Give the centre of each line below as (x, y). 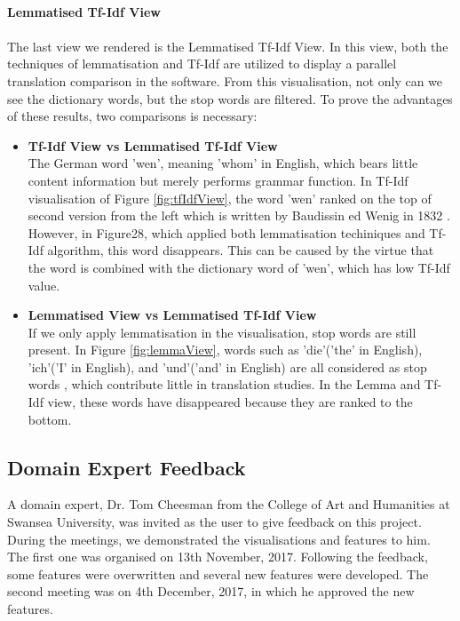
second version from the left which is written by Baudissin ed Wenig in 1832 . (239, 215)
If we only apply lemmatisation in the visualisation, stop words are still (222, 332)
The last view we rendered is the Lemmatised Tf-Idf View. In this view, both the (228, 46)
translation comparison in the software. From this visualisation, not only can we (225, 80)
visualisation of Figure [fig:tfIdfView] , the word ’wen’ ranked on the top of (230, 198)
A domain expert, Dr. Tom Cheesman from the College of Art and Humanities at (229, 504)
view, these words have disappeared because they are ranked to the (230, 402)
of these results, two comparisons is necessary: (132, 116)
